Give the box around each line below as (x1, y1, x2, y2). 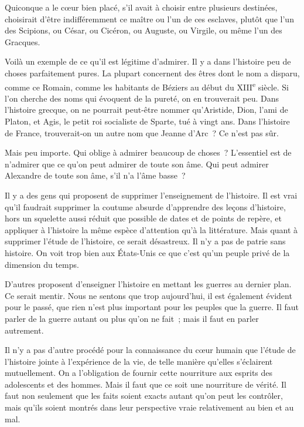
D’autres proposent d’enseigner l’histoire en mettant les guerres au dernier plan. (5, 278, 292, 290)
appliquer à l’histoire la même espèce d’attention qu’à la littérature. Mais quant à (5, 223, 298, 236)
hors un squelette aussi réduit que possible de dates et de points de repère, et (5, 212, 282, 224)
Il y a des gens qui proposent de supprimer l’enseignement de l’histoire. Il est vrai (5, 189, 298, 201)
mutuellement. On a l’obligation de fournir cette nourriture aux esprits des (5, 367, 273, 379)
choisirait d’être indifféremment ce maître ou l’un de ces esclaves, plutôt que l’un (5, 12, 294, 25)
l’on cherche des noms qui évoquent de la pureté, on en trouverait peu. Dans (5, 92, 279, 104)
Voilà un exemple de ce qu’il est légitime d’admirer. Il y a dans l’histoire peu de (5, 55, 291, 68)
